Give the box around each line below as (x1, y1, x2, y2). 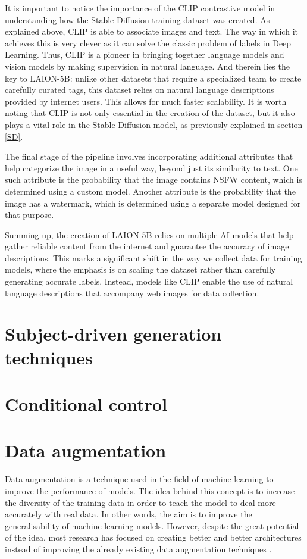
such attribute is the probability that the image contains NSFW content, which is (5, 173, 302, 186)
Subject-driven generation (5, 321, 222, 346)
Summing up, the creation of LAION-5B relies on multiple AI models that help (5, 228, 294, 241)
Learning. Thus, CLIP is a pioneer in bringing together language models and (5, 48, 284, 61)
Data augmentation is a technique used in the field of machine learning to (5, 473, 274, 485)
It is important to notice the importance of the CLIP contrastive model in (5, 2, 275, 14)
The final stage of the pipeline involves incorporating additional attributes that (5, 150, 293, 163)
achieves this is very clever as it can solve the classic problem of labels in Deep (5, 36, 292, 49)
